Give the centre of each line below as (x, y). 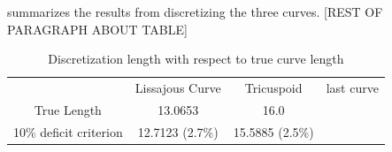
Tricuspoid (273, 88)
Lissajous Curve (178, 88)
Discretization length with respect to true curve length (196, 59)
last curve (352, 88)
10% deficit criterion (68, 131)
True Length (68, 109)
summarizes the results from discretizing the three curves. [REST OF (195, 11)
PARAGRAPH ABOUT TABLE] (97, 29)
